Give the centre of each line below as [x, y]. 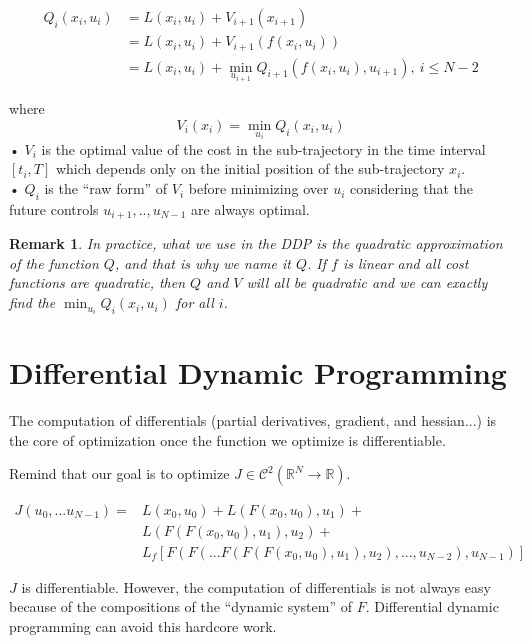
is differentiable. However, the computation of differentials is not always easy [256, 586]
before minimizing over [258, 188]
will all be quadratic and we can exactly [367, 282]
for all [194, 302]
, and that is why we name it [202, 262]
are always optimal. [250, 208]
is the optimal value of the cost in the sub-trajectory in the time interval [263, 148]
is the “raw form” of [106, 188]
